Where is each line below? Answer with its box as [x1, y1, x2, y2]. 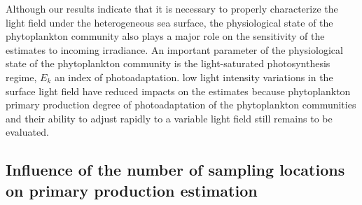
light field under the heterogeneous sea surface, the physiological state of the [6, 15, 333, 29]
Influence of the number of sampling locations [6, 159, 345, 181]
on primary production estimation [6, 179, 258, 201]
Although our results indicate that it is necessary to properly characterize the [6, 1, 338, 15]
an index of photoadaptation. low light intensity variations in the [54, 69, 333, 84]
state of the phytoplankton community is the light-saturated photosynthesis [6, 56, 330, 71]
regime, [6, 69, 37, 84]
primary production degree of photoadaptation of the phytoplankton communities [6, 97, 356, 112]
